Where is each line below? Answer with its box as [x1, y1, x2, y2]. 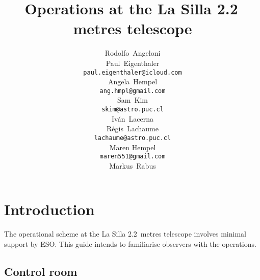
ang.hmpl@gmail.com [99, 87, 166, 95]
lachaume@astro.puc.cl [94, 134, 171, 142]
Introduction [4, 199, 95, 220]
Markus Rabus [109, 160, 156, 171]
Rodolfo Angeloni [105, 48, 161, 58]
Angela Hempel [108, 76, 158, 87]
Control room [4, 263, 77, 279]
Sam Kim [117, 95, 148, 105]
